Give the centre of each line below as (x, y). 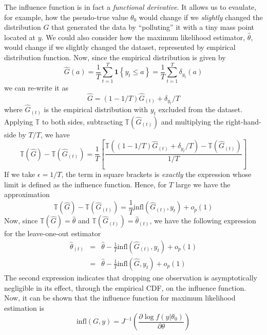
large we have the (203, 184)
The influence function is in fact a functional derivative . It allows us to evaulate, (130, 7)
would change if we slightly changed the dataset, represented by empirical (120, 47)
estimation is (24, 307)
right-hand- (243, 121)
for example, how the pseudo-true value (66, 17)
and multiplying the (192, 121)
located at (20, 37)
